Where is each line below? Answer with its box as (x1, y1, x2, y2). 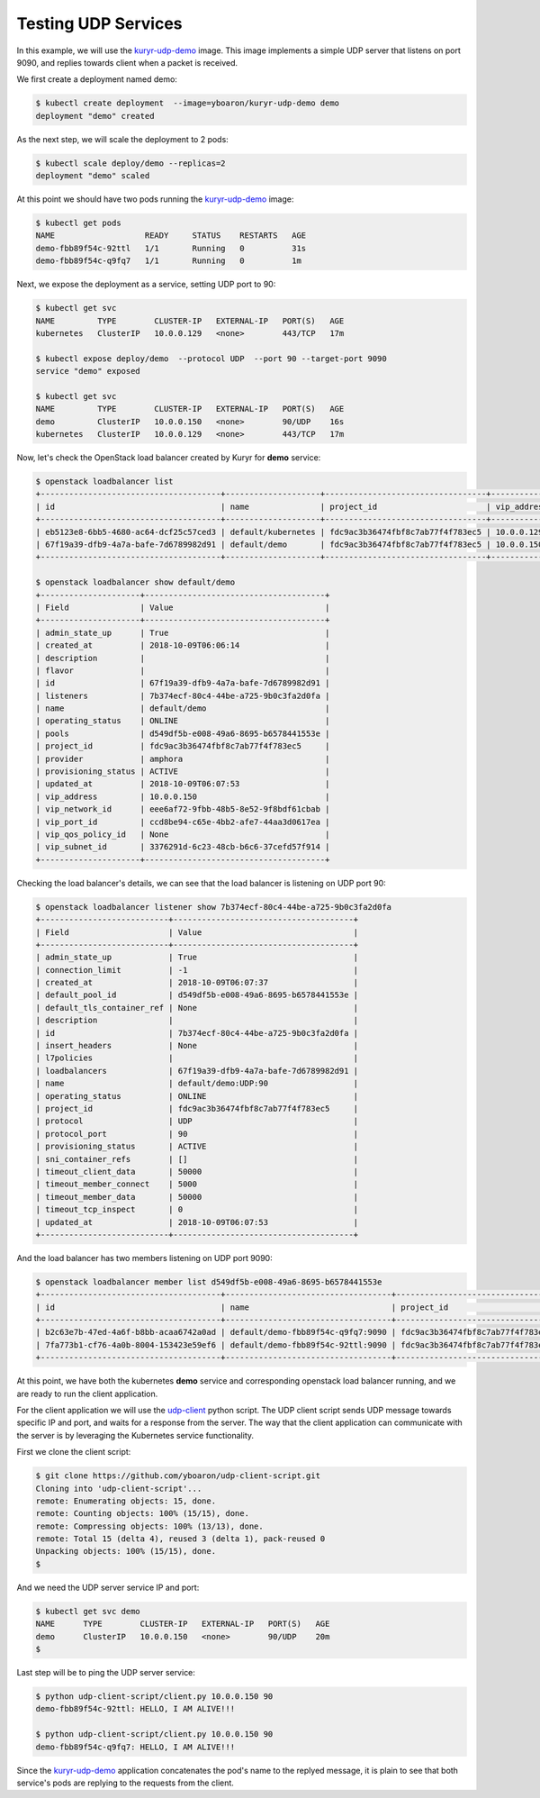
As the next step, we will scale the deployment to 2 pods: (16, 133, 229, 144)
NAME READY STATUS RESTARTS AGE (35, 231, 307, 241)
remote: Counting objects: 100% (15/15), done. (35, 1509, 249, 1519)
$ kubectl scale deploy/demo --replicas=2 (35, 158, 226, 168)
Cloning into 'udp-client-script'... (35, 1483, 202, 1494)
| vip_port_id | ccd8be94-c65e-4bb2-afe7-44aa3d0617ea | (35, 816, 330, 827)
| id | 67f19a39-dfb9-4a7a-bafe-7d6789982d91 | (35, 678, 330, 688)
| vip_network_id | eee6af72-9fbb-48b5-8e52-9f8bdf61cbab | (35, 804, 330, 814)
